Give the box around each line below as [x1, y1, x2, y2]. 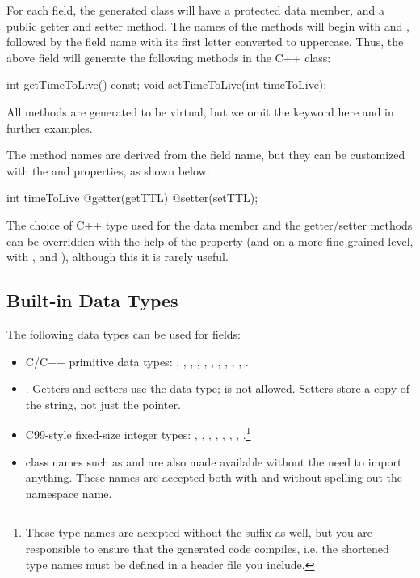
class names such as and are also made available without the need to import [25, 453, 402, 470]
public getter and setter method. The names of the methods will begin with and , [6, 17, 409, 34]
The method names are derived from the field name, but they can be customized [6, 146, 405, 163]
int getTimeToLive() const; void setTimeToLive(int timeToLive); [6, 76, 327, 93]
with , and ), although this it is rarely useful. [6, 248, 229, 265]
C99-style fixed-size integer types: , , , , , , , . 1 [25, 424, 251, 442]
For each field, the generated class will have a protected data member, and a [6, 2, 384, 18]
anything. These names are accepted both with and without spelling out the [25, 469, 402, 486]
